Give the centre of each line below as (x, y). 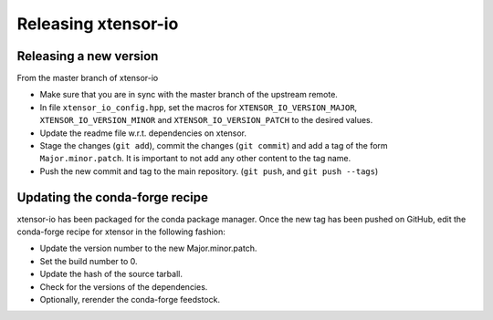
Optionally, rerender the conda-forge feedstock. (130, 300)
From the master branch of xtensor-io (88, 78)
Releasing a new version (88, 56)
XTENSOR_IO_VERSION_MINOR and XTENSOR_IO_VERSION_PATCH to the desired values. (206, 120)
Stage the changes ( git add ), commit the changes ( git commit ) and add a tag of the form (214, 146)
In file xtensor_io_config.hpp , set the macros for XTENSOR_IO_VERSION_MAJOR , (199, 107)
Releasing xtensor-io (98, 24)
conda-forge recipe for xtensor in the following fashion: (121, 232)
